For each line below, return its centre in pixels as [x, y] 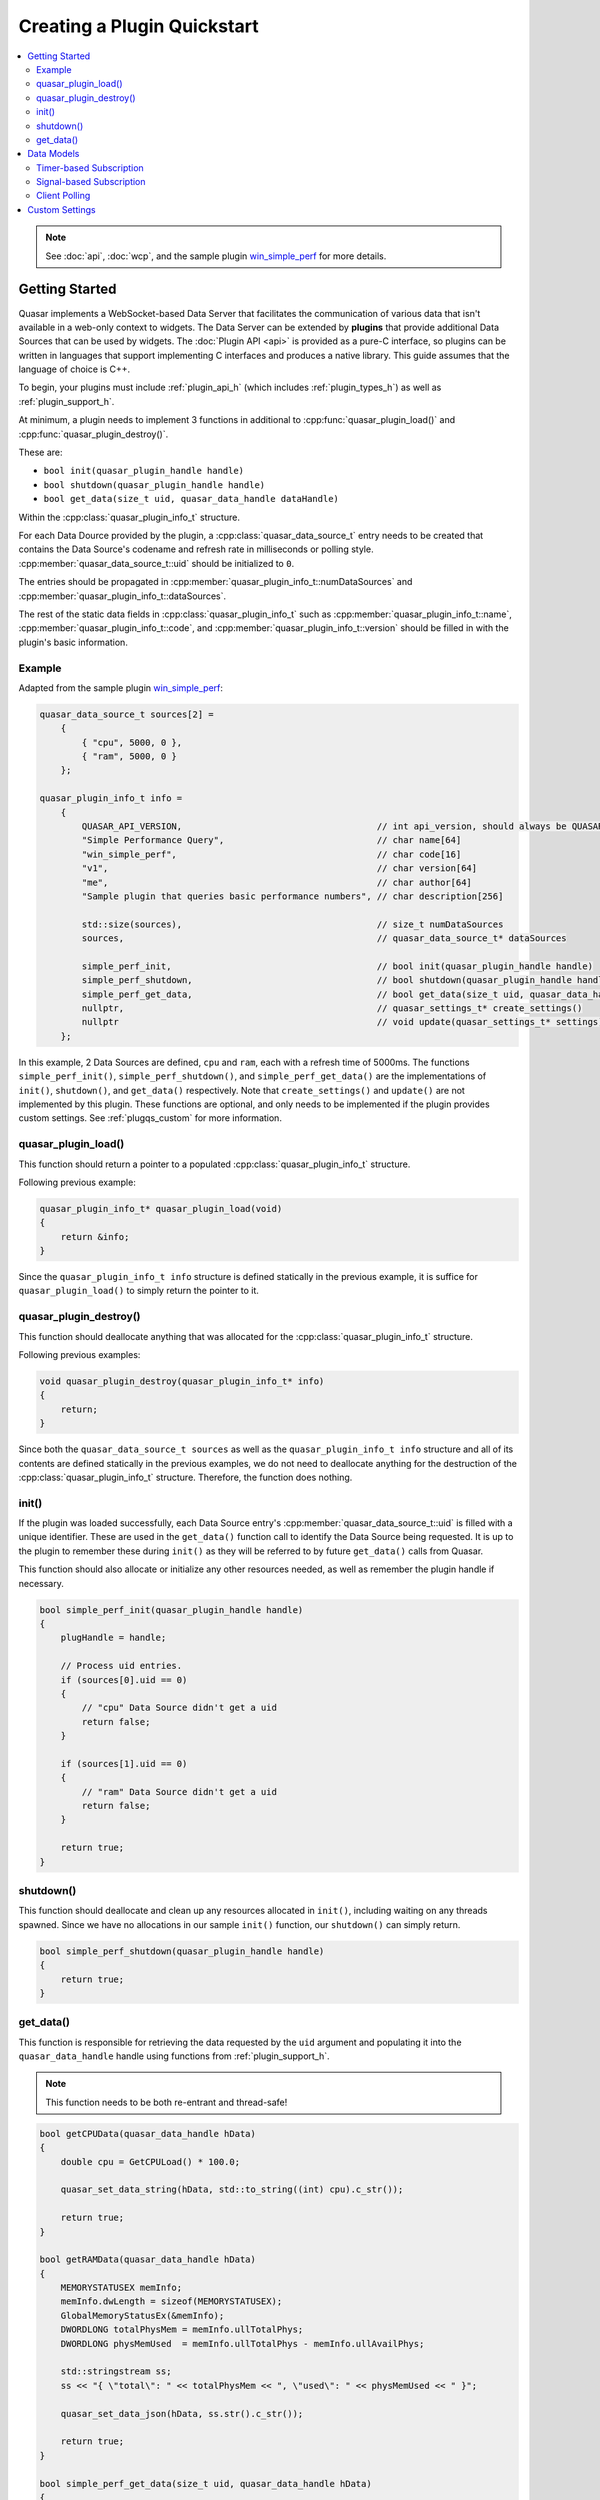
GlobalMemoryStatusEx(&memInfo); [142, 2315]
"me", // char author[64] [276, 882]
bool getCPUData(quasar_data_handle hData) [148, 2133]
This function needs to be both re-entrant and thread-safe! [166, 2102]
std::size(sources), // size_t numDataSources [292, 924]
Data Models [53, 154]
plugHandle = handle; [113, 1638]
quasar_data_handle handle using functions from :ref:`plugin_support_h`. [174, 2056]
